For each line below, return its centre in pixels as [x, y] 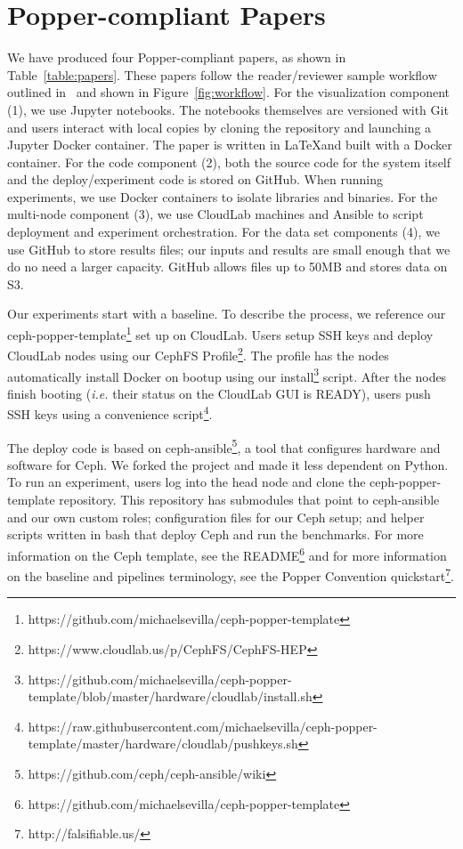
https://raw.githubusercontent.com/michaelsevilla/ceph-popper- [203, 726]
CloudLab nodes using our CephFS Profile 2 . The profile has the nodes [198, 354]
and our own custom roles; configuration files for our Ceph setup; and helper [216, 517]
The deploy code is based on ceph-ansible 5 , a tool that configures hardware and [224, 446]
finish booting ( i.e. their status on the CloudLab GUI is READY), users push [219, 393]
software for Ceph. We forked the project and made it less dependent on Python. [228, 464]
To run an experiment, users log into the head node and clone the [187, 482]
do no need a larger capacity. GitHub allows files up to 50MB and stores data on [227, 267]
